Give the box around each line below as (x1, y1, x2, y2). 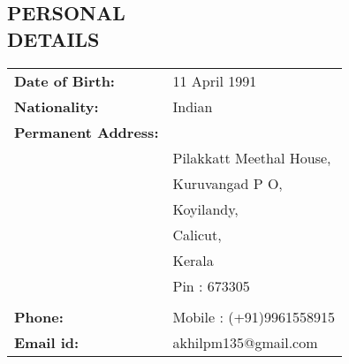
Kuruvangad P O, (172, 172, 283, 193)
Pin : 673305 (172, 275, 250, 296)
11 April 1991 (172, 70, 257, 91)
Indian (172, 95, 213, 117)
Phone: (14, 306, 64, 327)
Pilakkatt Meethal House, (172, 147, 331, 168)
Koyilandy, (172, 198, 239, 219)
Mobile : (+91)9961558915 (172, 306, 336, 327)
